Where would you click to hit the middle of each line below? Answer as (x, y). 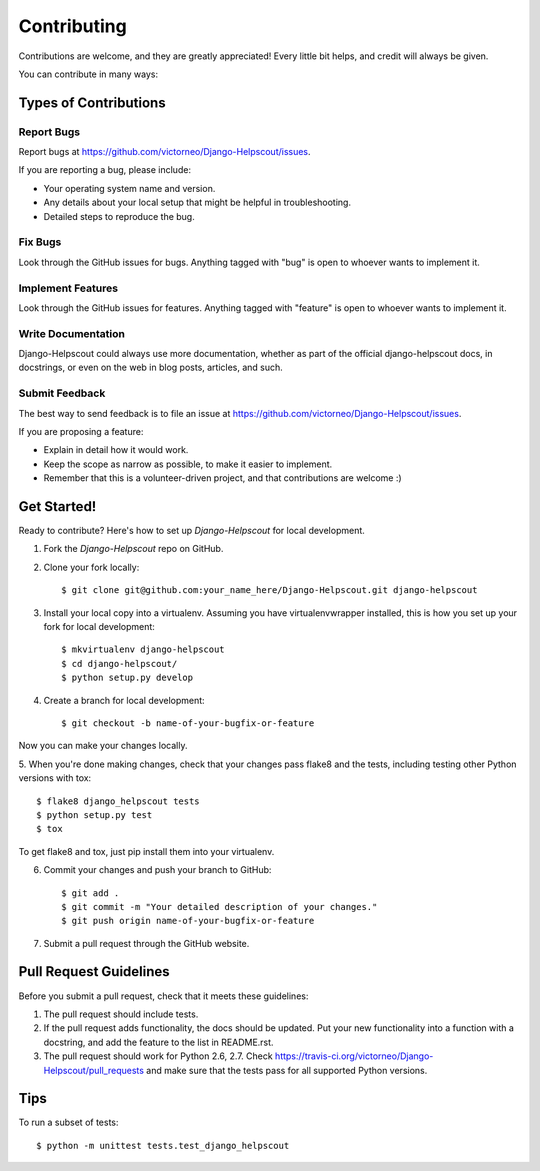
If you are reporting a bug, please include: (105, 170)
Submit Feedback (62, 393)
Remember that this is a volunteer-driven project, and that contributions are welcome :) (222, 478)
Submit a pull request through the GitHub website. (146, 943)
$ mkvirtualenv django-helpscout (143, 649)
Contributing (72, 26)
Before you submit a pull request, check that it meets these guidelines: (163, 996)
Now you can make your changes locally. (103, 746)
